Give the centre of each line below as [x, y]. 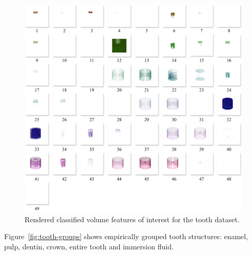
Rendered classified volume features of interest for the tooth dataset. [132, 219]
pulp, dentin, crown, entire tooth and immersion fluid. [89, 246]
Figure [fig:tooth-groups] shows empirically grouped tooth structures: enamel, [126, 236]
